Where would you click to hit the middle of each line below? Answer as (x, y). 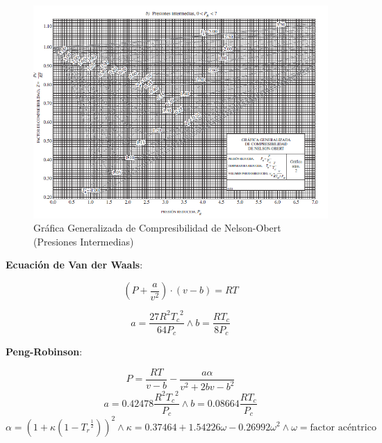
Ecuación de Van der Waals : (74, 265)
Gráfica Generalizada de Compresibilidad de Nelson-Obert (157, 228)
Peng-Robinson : (44, 352)
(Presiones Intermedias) (84, 241)
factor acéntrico (343, 427)
